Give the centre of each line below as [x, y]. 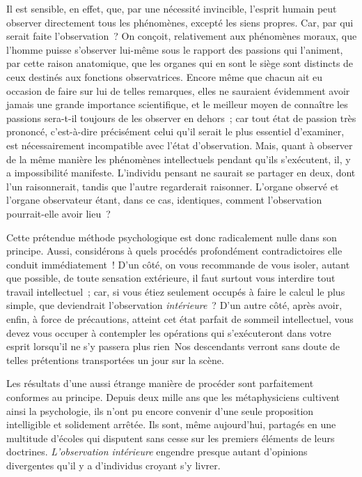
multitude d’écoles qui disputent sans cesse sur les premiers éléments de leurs [171, 438]
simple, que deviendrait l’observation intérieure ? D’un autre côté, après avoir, [174, 305]
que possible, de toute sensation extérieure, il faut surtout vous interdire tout [171, 278]
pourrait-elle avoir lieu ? [58, 213]
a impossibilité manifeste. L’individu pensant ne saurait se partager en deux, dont [181, 173]
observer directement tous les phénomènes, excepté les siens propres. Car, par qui [180, 22]
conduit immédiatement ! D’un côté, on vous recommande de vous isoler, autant [178, 264]
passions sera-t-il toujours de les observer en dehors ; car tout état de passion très [181, 118]
